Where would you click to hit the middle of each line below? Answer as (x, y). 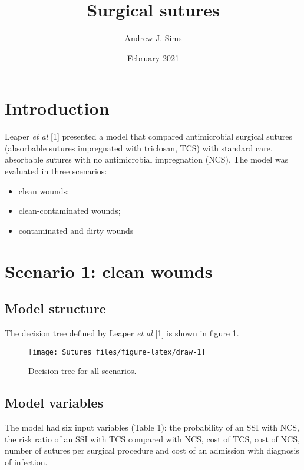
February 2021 (153, 57)
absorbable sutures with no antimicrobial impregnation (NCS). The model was (147, 159)
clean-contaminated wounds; (70, 211)
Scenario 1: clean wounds (109, 271)
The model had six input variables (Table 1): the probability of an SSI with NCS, (152, 427)
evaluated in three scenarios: (56, 171)
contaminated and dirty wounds (76, 230)
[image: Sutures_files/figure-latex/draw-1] (117, 352)
